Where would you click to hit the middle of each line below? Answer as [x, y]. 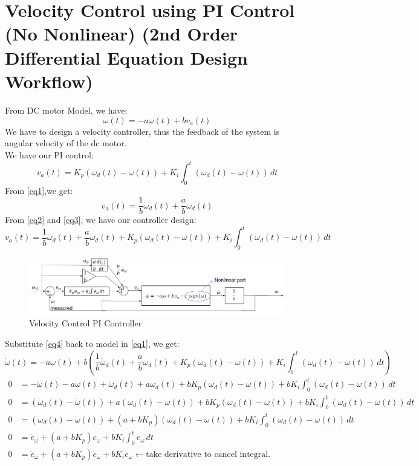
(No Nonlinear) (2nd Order [121, 34]
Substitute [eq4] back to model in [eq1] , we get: [92, 344]
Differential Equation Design [126, 57]
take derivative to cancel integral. [208, 454]
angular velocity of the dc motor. [66, 143]
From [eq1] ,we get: [39, 190]
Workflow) [49, 81]
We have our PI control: [49, 154]
